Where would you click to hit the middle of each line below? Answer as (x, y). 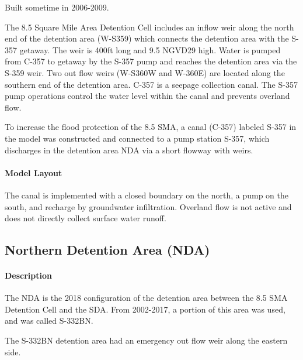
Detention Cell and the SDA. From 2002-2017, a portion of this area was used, (145, 309)
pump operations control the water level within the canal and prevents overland (147, 96)
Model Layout (34, 172)
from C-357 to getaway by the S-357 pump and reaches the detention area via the (151, 61)
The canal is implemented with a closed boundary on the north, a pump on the (147, 195)
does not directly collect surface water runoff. (86, 218)
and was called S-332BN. (49, 320)
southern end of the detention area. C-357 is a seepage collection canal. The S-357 (151, 84)
